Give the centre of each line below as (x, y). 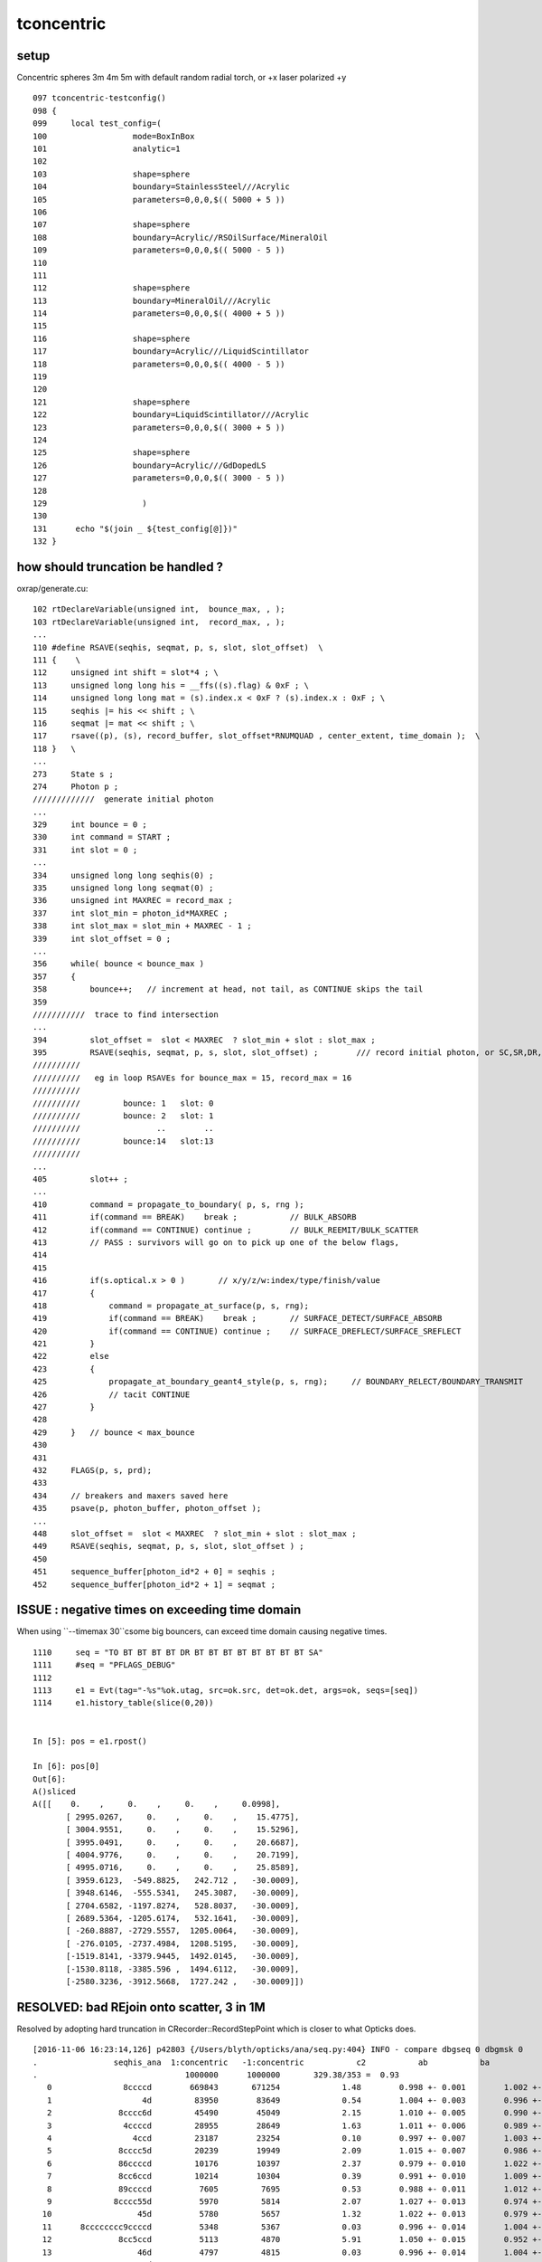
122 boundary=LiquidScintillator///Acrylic (171, 415)
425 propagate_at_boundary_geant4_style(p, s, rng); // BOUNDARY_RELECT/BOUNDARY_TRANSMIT (278, 1382)
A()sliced (54, 1792)
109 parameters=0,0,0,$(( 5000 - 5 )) (159, 250)
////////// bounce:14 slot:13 (123, 1141)
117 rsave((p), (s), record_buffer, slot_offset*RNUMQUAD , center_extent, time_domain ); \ (257, 736)
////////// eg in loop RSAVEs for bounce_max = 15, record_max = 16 (192, 1078)
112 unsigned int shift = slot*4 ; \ (126, 673)
